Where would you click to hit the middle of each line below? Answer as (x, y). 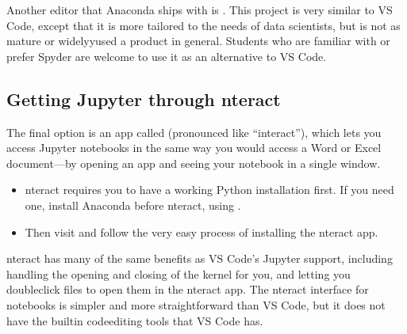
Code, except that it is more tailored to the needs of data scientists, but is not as (203, 25)
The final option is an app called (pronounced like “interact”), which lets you (194, 132)
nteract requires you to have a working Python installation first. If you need (209, 190)
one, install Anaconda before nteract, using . (133, 205)
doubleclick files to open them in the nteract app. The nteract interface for (188, 289)
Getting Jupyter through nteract (144, 99)
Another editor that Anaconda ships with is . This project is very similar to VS (200, 9)
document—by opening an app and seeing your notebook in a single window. (194, 163)
